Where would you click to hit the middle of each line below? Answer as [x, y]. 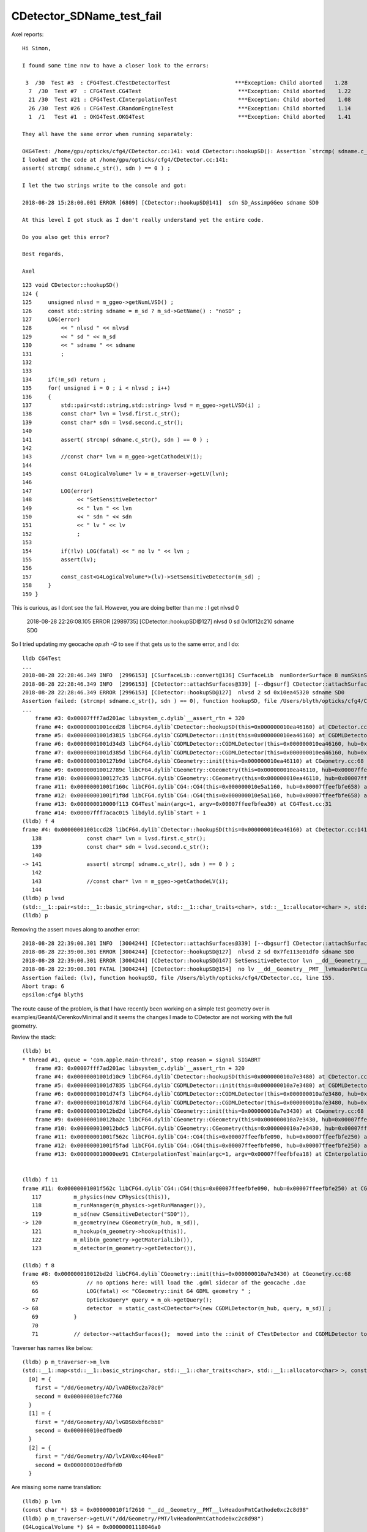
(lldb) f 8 [39, 1266]
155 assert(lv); [59, 559]
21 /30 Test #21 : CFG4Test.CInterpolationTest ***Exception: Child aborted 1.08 [190, 100]
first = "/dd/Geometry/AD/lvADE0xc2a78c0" [99, 1388]
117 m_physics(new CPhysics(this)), [101, 1197]
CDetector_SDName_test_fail [87, 16]
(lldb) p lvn [42, 1501]
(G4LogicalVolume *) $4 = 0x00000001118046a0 [92, 1527]
